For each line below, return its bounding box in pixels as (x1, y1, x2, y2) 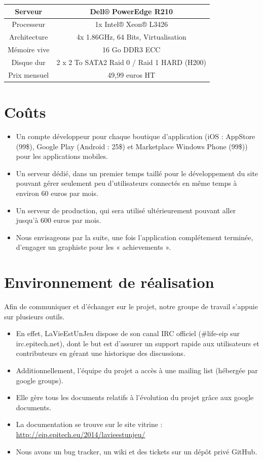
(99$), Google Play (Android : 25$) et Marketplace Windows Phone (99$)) (16, 141, 248, 151)
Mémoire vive (8, 44, 50, 55)
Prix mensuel (8, 69, 49, 80)
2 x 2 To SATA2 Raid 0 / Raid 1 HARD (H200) (56, 56, 207, 67)
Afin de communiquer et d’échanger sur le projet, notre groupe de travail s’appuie (4, 301, 258, 311)
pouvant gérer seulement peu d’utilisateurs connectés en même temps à (16, 178, 237, 188)
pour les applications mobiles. (16, 151, 108, 161)
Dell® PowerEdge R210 (90, 6, 173, 16)
